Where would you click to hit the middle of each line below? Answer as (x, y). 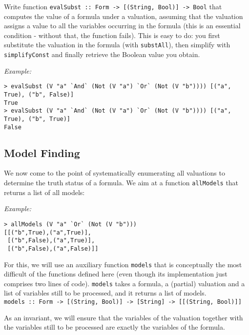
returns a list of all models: (44, 192)
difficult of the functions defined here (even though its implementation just (116, 274)
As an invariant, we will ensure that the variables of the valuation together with (124, 317)
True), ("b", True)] (37, 119)
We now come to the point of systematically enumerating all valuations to (114, 173)
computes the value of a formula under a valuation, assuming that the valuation (124, 16)
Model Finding (42, 152)
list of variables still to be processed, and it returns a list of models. (105, 293)
